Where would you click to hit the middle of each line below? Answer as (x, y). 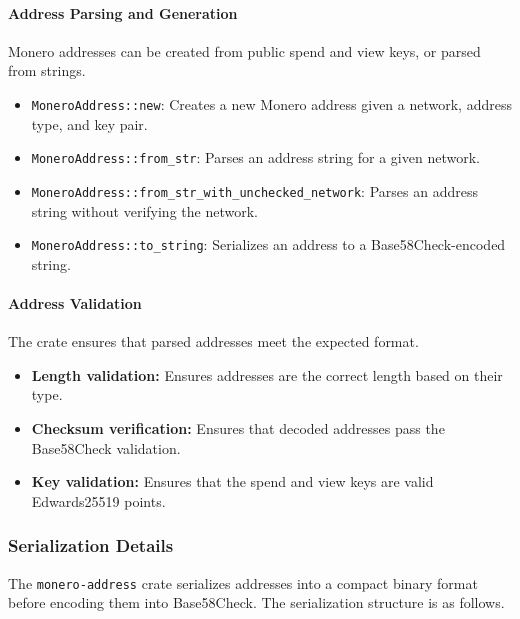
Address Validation (75, 302)
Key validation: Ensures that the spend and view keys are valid (232, 481)
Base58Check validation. (106, 447)
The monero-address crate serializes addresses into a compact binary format (243, 582)
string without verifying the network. (144, 210)
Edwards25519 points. (98, 500)
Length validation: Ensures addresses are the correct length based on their (267, 374)
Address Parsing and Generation (123, 12)
